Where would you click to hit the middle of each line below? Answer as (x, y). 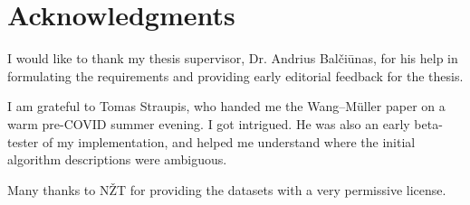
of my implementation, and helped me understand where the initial (229, 141)
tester (23, 141)
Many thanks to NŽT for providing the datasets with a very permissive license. (227, 189)
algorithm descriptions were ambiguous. (117, 159)
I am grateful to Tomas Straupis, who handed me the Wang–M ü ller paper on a (226, 106)
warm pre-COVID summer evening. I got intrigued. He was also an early (209, 123)
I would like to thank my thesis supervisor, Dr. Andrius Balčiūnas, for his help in (233, 58)
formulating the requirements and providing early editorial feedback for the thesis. (235, 75)
